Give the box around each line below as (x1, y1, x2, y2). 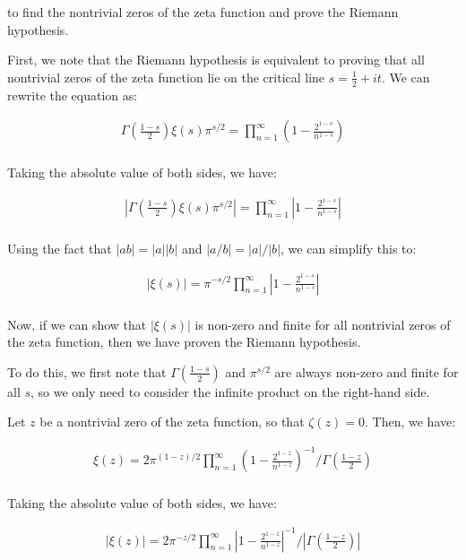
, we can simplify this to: (280, 238, 417, 257)
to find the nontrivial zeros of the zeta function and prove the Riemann (7, 3, 399, 21)
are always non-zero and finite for (274, 362, 459, 381)
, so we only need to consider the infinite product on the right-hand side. (30, 382, 430, 401)
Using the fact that (7, 238, 112, 257)
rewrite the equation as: (7, 85, 138, 104)
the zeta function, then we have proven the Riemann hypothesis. (7, 332, 361, 351)
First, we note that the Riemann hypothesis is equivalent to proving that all (7, 50, 425, 69)
